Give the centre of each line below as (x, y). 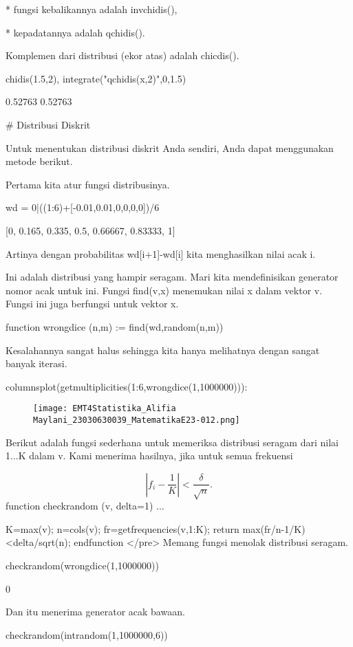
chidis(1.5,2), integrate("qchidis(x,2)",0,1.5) (96, 78)
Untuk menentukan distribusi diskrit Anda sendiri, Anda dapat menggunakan (170, 147)
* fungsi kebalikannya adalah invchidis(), (92, 9)
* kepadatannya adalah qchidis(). (75, 32)
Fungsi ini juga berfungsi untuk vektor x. (92, 304)
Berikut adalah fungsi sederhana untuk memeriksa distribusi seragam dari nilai (172, 442)
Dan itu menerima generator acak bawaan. (95, 612)
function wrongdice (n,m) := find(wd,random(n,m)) (115, 326)
